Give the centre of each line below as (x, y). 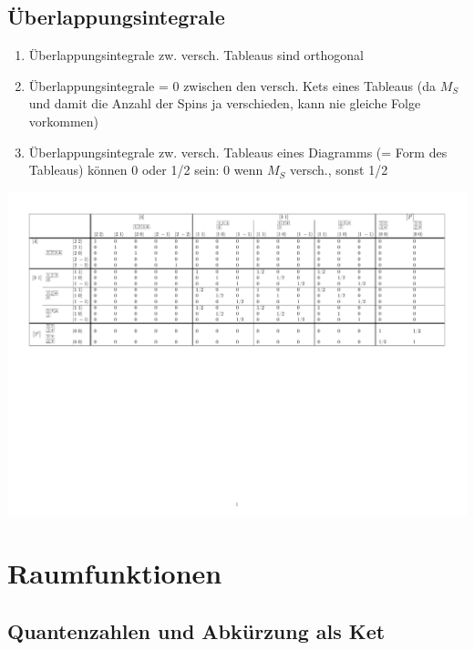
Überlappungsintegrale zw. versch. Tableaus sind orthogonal (196, 55)
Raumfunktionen (115, 573)
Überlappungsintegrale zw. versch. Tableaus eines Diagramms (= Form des (238, 152)
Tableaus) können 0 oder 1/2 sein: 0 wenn (146, 170)
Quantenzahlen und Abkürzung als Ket (196, 630)
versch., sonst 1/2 (339, 170)
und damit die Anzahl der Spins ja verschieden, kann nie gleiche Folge (225, 103)
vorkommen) (64, 121)
